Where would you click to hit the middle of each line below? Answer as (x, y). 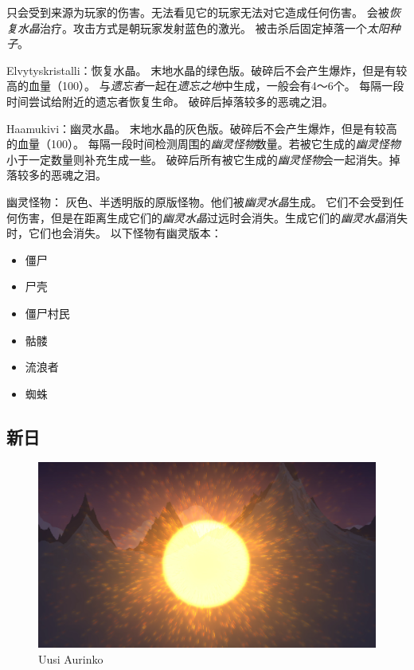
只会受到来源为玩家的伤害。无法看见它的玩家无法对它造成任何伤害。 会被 (198, 12)
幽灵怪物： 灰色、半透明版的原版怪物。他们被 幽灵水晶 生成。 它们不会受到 (200, 201)
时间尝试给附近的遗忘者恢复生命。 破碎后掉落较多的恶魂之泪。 (170, 101)
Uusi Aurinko (71, 658)
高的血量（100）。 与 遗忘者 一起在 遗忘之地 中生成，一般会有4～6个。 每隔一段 (205, 86)
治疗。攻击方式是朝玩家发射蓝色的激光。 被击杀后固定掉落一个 (203, 27)
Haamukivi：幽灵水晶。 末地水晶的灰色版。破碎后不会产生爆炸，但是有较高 (202, 128)
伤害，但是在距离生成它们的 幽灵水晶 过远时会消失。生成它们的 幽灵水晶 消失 (212, 217)
